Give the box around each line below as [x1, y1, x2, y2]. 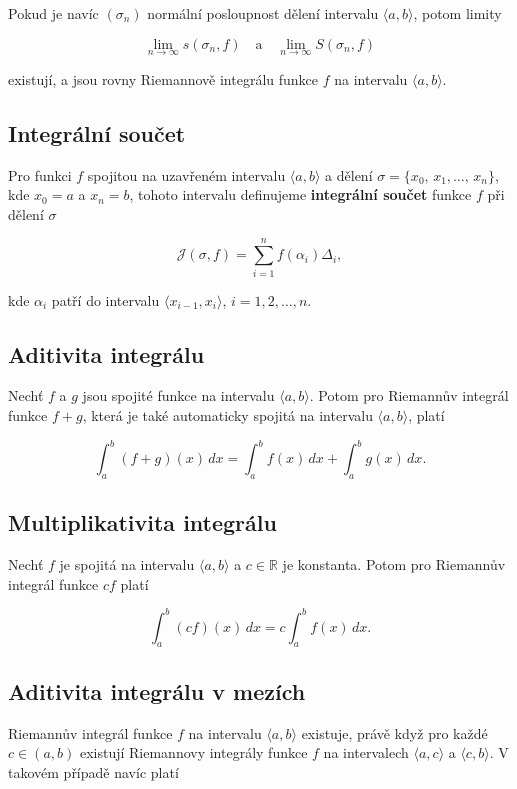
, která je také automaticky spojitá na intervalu [82, 404, 373, 425]
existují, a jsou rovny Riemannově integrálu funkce [8, 68, 319, 89]
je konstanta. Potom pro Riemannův [282, 554, 506, 574]
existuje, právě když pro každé [301, 722, 488, 743]
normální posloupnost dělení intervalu [147, 3, 379, 23]
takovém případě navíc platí [8, 761, 179, 782]
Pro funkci [8, 164, 72, 185]
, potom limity [413, 3, 502, 23]
